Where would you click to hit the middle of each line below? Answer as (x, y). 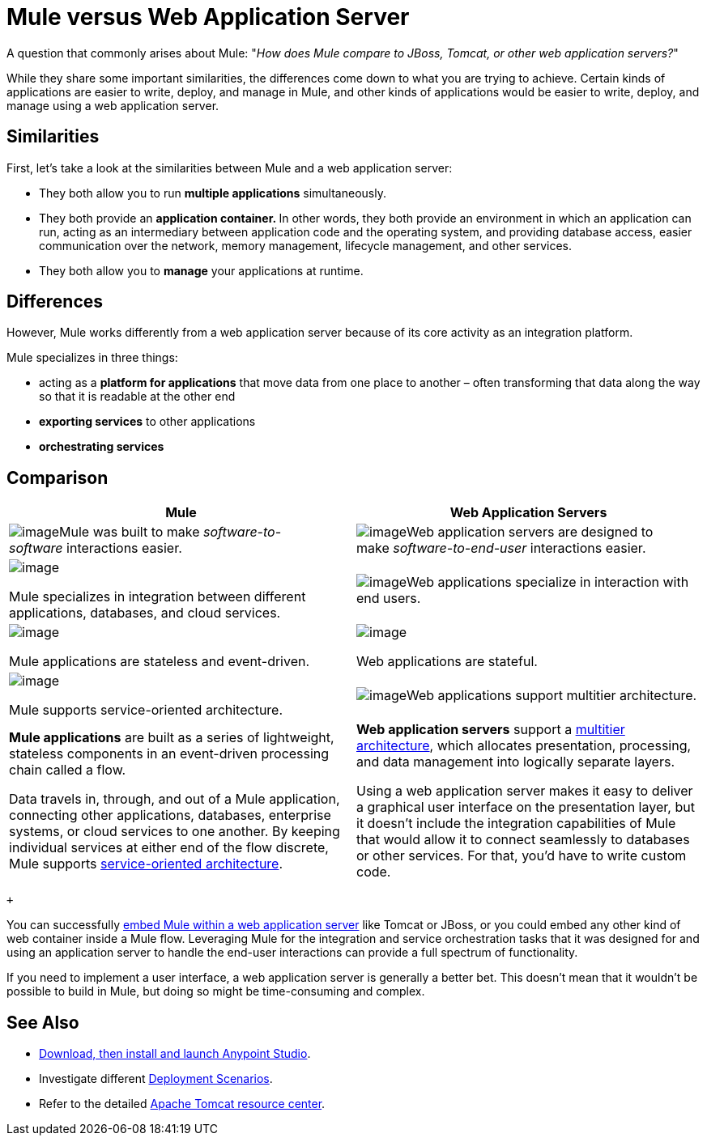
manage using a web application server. (113, 105)
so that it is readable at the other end (137, 397)
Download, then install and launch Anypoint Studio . (175, 1054)
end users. (389, 599)
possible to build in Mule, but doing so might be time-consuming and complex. (216, 991)
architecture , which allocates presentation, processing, (524, 746)
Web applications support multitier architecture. (552, 696)
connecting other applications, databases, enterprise (170, 815)
